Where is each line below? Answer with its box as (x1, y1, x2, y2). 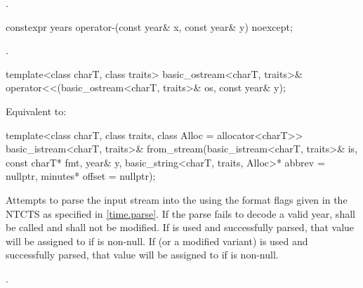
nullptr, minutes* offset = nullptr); (6, 169, 156, 183)
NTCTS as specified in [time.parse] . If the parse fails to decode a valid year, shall (6, 206, 355, 221)
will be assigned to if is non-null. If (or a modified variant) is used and (6, 233, 308, 248)
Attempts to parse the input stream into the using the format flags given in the (6, 192, 348, 207)
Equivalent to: (6, 103, 67, 118)
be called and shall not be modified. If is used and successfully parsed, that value (6, 220, 355, 235)
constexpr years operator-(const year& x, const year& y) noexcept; (6, 19, 293, 34)
